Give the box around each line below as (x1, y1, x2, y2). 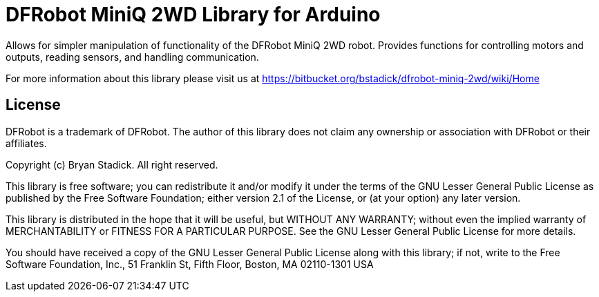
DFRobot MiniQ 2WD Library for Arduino (6, 3, 381, 26)
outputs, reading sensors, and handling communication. (6, 50, 259, 63)
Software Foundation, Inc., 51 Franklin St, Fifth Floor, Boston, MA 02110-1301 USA (6, 258, 374, 270)
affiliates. (6, 137, 47, 149)
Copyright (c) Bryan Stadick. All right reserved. (6, 158, 218, 171)
